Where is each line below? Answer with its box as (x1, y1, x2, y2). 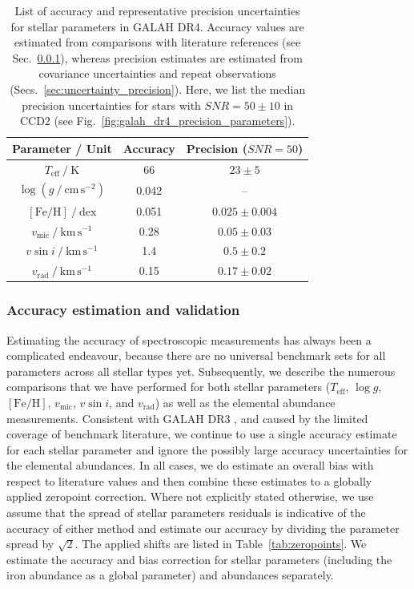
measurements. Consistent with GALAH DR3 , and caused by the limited (6, 409, 368, 426)
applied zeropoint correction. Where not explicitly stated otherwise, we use (6, 488, 374, 505)
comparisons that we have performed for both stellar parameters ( (6, 378, 331, 395)
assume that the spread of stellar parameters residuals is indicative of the (6, 504, 366, 521)
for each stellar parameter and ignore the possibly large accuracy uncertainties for (6, 441, 408, 458)
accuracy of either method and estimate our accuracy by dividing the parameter (6, 519, 400, 536)
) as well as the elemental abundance (155, 393, 336, 410)
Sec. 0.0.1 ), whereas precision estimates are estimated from (12, 49, 303, 66)
